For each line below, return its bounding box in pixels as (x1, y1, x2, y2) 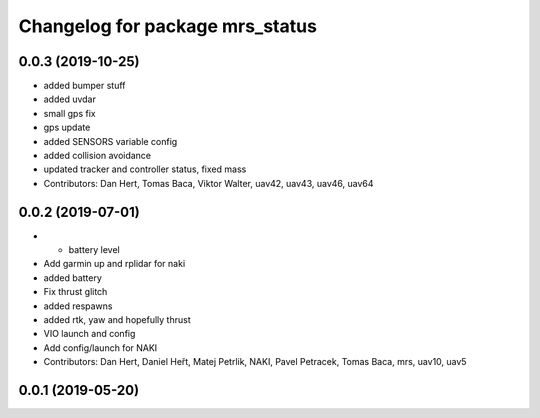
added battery (43, 271, 102, 284)
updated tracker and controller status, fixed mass (43, 163, 247, 175)
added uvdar (43, 93, 97, 105)
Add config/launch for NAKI (43, 341, 158, 354)
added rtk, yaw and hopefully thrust (43, 314, 191, 326)
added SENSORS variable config (43, 135, 178, 147)
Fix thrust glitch (43, 286, 108, 298)
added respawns (43, 300, 113, 312)
